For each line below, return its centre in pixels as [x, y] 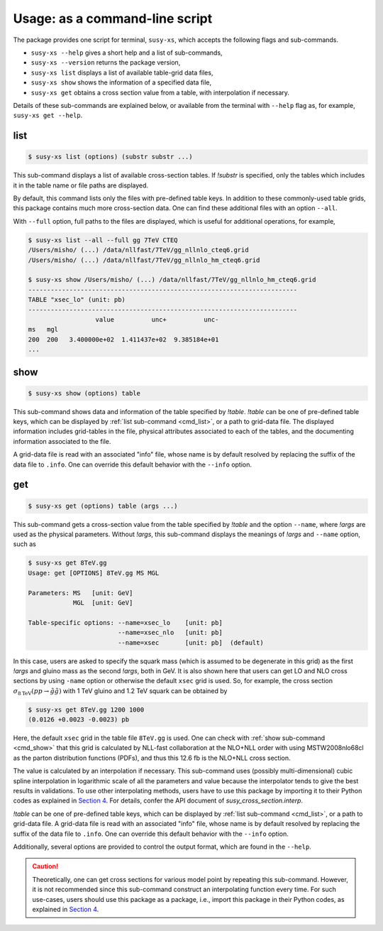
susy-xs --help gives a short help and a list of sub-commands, [127, 53]
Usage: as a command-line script [113, 18]
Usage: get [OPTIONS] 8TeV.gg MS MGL [94, 573]
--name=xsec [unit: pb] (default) [190, 642]
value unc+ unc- [157, 319]
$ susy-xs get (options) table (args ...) [103, 506]
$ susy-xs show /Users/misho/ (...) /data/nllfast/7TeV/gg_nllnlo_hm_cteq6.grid [172, 280]
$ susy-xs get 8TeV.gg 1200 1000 [86, 709]
